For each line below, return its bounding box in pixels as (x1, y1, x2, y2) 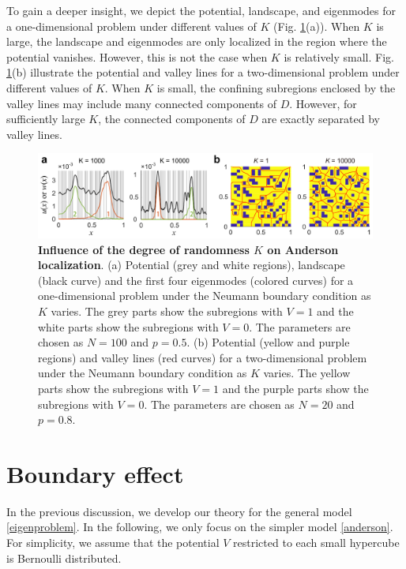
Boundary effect (6, 457, 184, 489)
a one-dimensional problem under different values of (6, 17, 257, 34)
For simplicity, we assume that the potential (6, 534, 220, 551)
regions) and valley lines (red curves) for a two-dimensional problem (38, 349, 367, 365)
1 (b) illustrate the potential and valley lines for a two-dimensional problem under (6, 64, 400, 80)
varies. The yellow (263, 365, 351, 381)
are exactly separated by (261, 110, 380, 127)
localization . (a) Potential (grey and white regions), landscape (38, 256, 345, 273)
